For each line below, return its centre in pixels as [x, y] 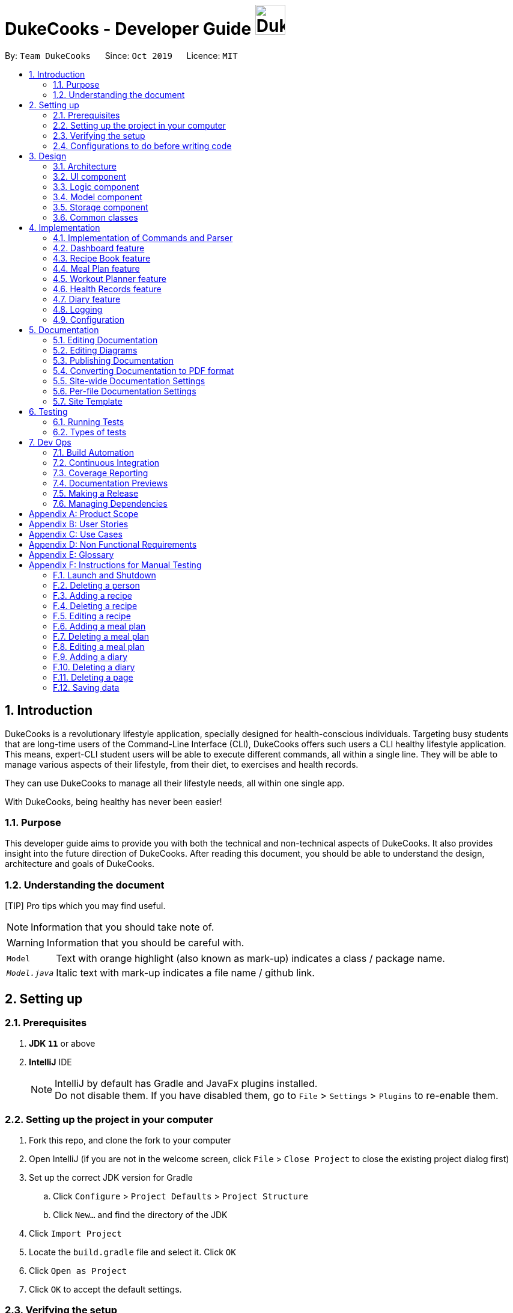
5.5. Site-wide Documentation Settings [129, 381]
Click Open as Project [78, 1271]
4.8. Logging [78, 309]
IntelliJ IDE [50, 1062]
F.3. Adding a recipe [93, 595]
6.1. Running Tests [89, 421]
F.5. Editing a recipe [92, 616]
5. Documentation [64, 329]
